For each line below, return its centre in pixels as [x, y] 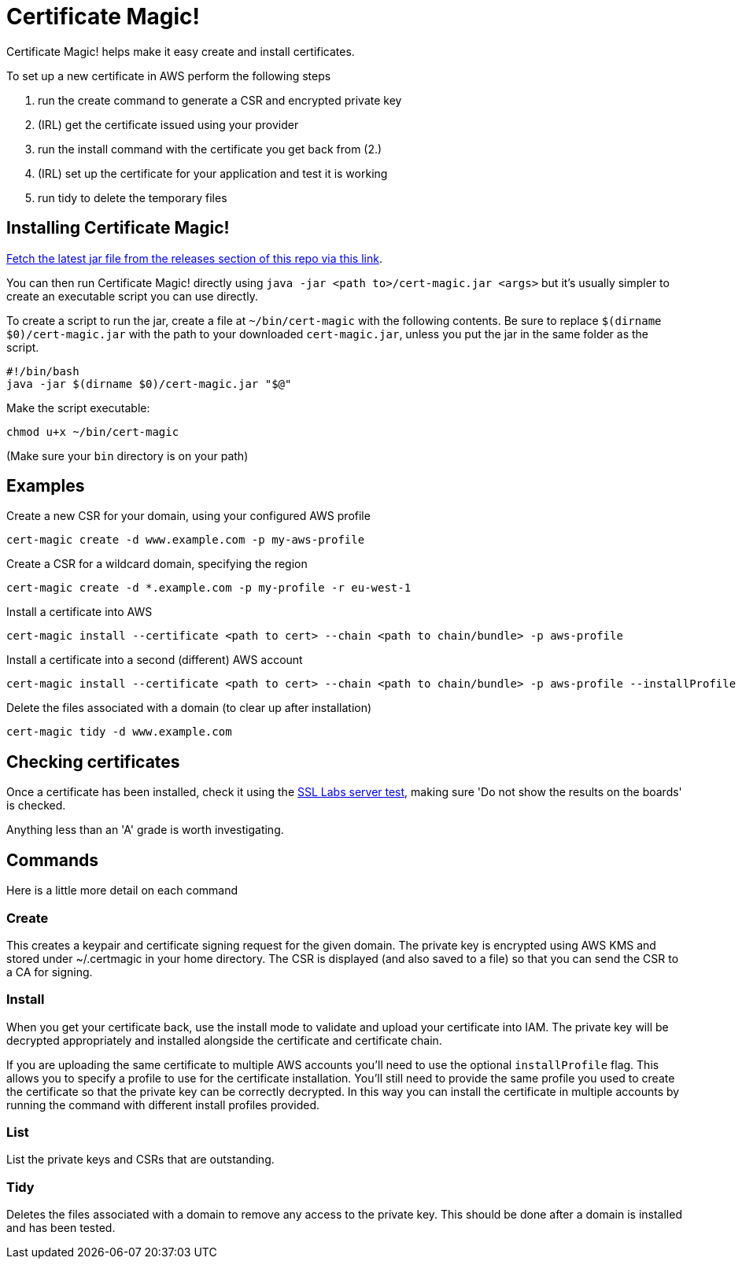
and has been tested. [61, 1228]
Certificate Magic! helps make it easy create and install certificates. [181, 51]
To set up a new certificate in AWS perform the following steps [169, 76]
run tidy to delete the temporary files [133, 197]
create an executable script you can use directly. [132, 296]
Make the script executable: [78, 408]
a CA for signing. [50, 972]
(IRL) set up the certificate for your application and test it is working [213, 173]
